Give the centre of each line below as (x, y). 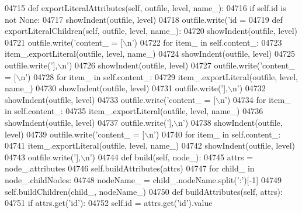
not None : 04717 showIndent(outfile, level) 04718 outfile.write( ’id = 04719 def (144, 19)
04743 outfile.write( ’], (43, 157)
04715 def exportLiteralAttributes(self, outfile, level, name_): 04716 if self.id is (145, 8)
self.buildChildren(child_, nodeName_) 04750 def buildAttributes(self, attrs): (144, 191)
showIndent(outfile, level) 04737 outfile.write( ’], (89, 122)
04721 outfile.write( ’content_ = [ (64, 42)
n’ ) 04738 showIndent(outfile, (230, 122)
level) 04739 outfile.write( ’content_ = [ (75, 134)
